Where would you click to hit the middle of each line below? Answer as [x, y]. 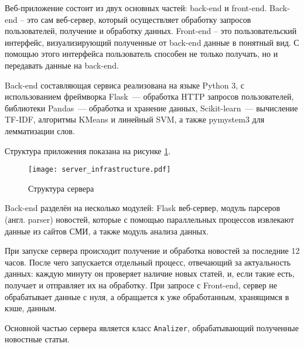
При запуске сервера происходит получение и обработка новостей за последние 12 [152, 251]
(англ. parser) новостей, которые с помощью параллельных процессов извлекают [149, 219]
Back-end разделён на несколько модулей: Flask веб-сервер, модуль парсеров [143, 208]
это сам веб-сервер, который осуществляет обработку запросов [139, 19]
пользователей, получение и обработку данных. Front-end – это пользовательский [151, 31]
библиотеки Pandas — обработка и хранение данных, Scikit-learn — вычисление [151, 108]
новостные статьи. [37, 339]
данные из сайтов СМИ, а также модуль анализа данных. [107, 231]
